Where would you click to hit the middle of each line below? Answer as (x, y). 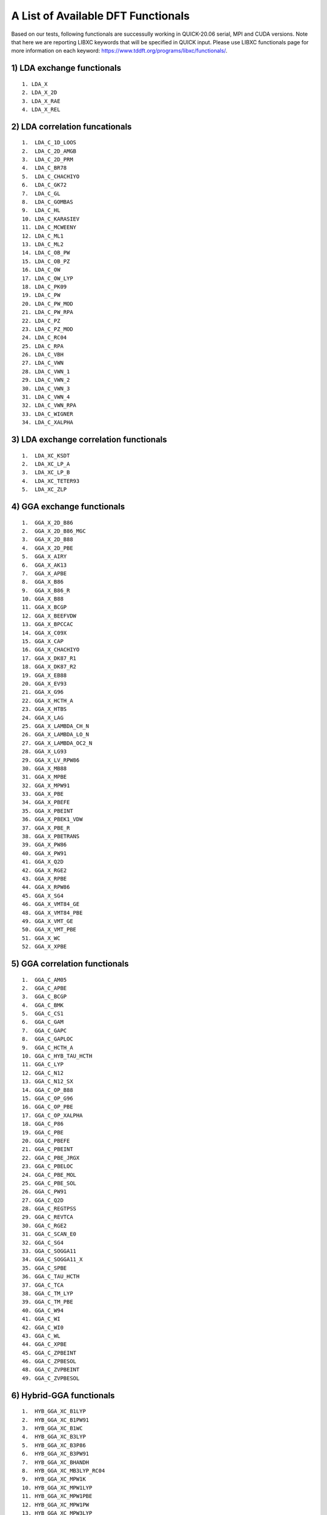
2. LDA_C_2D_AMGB (49, 151)
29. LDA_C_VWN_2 (46, 380)
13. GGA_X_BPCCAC (48, 624)
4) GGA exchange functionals (68, 506)
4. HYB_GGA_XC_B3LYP (54, 1437)
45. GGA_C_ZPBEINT (49, 1353)
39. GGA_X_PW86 (45, 845)
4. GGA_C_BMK (43, 1005)
